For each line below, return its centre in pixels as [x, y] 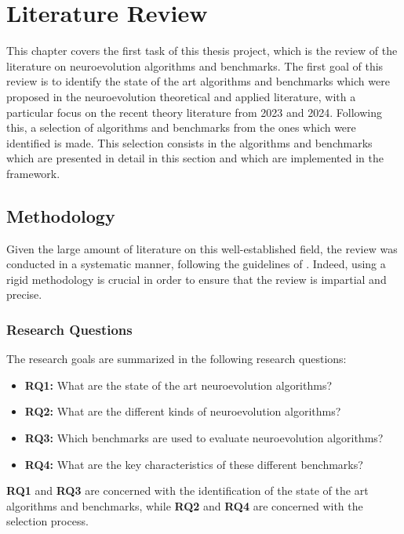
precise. [24, 294]
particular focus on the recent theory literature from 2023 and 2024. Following [194, 112]
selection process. [47, 521]
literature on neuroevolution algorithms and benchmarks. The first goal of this [195, 65]
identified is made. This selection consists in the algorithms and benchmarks [189, 142]
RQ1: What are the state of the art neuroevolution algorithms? [178, 385]
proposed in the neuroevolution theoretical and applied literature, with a [181, 96]
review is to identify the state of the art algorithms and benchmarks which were [198, 81]
